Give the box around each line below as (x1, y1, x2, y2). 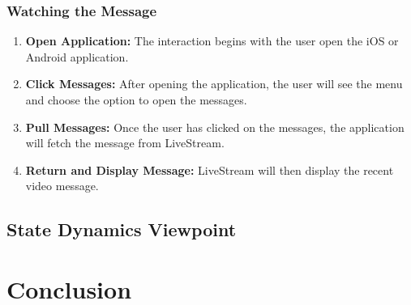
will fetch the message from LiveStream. (25, 134, 225, 151)
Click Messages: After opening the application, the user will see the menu (25, 75, 403, 92)
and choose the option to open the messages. (25, 91, 247, 108)
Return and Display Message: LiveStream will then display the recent (25, 161, 394, 178)
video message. (25, 177, 99, 194)
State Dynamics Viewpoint (6, 217, 237, 242)
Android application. (25, 48, 129, 65)
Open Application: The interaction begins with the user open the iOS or (25, 32, 399, 49)
